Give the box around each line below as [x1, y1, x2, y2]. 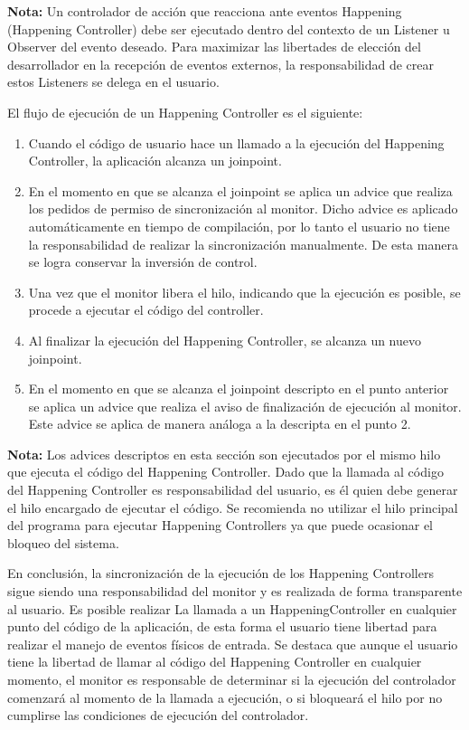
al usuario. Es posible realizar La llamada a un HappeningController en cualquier [7, 599, 457, 618]
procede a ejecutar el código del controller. [28, 300, 264, 319]
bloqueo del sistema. [7, 533, 119, 552]
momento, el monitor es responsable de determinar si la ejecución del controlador [7, 670, 456, 688]
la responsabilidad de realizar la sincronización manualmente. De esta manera [28, 234, 458, 253]
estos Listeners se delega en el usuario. [7, 72, 220, 91]
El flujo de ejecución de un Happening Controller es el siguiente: [7, 102, 363, 121]
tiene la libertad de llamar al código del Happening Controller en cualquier [7, 652, 422, 671]
